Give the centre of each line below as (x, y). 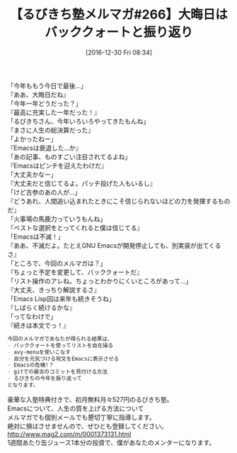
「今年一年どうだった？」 (45, 103)
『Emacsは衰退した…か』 (45, 148)
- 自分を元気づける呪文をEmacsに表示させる (63, 359)
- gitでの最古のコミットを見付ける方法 (58, 372)
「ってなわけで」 (32, 316)
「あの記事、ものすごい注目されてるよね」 (69, 156)
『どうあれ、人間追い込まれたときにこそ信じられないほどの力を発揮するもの (119, 201)
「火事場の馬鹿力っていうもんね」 (57, 219)
